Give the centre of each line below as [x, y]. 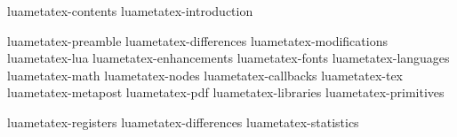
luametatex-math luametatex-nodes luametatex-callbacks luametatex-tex [205, 75]
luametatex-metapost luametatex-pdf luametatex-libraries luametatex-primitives [226, 92]
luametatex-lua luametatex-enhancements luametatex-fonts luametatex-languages [228, 58]
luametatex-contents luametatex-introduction [130, 11]
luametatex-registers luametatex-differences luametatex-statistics [183, 122]
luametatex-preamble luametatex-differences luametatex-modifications [197, 40]
